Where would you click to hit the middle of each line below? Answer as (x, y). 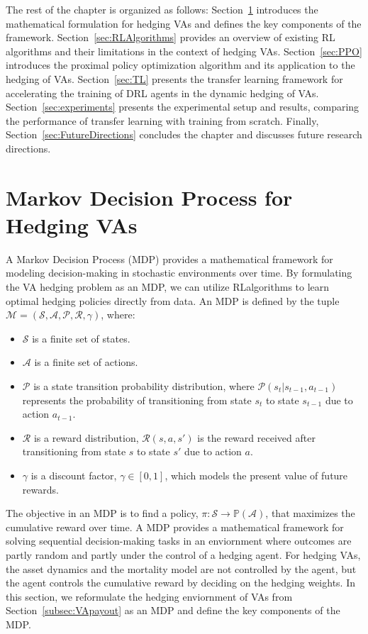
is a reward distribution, (86, 437)
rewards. (40, 489)
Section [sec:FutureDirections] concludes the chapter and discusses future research (184, 134)
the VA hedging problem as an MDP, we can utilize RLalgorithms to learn (168, 287)
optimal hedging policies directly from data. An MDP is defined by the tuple (173, 300)
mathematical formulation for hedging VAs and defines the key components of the (184, 23)
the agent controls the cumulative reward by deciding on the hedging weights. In (180, 583)
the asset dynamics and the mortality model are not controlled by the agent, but (181, 568)
